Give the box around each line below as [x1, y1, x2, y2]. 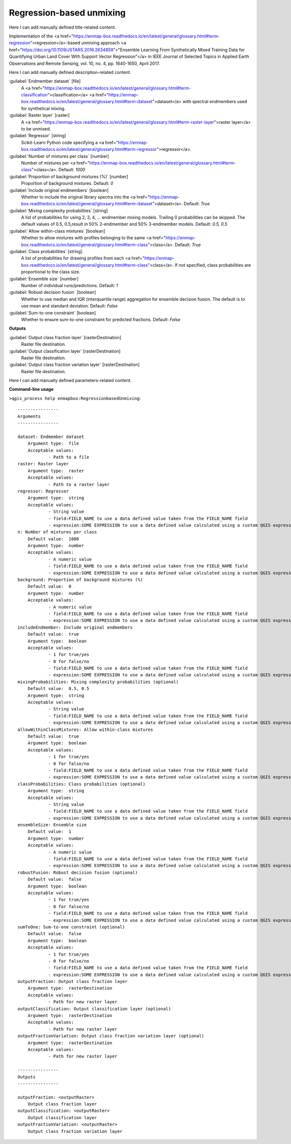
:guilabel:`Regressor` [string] [9, 133, 66, 139]
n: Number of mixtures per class [17, 529, 97, 535]
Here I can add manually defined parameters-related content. [9, 378, 132, 383]
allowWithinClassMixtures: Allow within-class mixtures [17, 726, 153, 732]
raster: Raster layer [17, 461, 69, 467]
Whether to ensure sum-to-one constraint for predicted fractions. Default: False [21, 316, 181, 322]
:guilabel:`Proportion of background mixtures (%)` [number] [9, 173, 129, 180]
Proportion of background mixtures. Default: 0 [21, 181, 113, 186]
